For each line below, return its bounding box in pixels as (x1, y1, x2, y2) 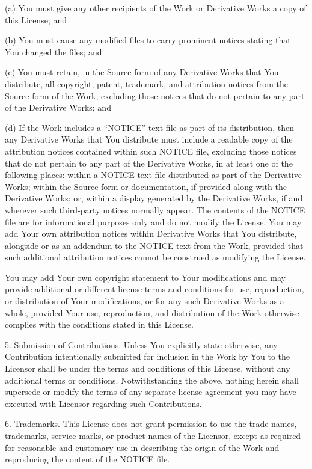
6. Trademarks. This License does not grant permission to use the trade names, (5, 417, 297, 430)
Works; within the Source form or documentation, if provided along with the (5, 180, 287, 192)
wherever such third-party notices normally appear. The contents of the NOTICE (5, 203, 305, 216)
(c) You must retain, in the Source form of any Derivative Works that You (5, 66, 279, 78)
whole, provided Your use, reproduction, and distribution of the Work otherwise (5, 306, 299, 319)
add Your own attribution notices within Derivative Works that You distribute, (5, 227, 297, 240)
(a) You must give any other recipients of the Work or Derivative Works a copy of (5, 2, 307, 14)
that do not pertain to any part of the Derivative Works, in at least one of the (5, 156, 293, 169)
